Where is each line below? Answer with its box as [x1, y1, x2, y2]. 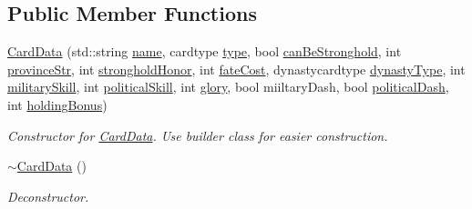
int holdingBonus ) [7, 95, 108, 114]
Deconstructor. [7, 186, 89, 205]
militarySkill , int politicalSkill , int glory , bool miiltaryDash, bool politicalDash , [7, 77, 449, 96]
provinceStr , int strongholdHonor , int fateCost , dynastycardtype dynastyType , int [7, 59, 466, 78]
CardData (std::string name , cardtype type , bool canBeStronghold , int [7, 42, 402, 61]
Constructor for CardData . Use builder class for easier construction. [7, 125, 388, 144]
